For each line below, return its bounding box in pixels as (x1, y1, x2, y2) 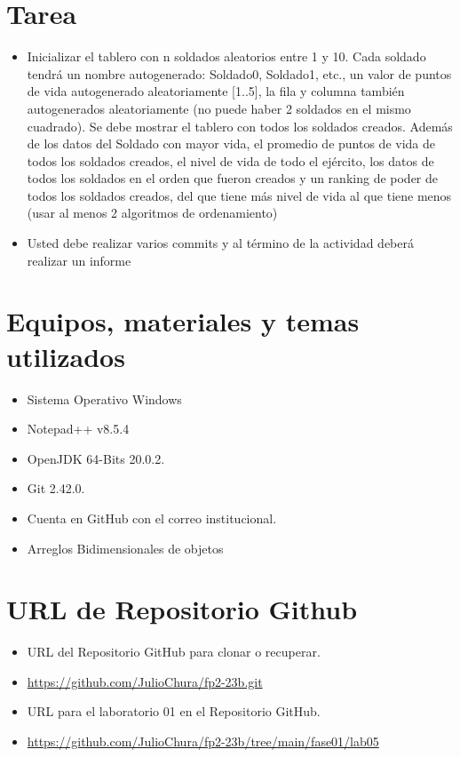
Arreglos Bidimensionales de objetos (27, 538, 224, 557)
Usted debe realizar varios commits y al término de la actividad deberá (27, 234, 414, 252)
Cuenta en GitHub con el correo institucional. (27, 508, 277, 527)
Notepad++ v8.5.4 (27, 419, 130, 438)
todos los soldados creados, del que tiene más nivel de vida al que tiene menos (27, 186, 452, 204)
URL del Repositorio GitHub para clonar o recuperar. (27, 642, 321, 661)
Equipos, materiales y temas (6, 303, 360, 339)
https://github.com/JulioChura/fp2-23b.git (27, 672, 263, 690)
